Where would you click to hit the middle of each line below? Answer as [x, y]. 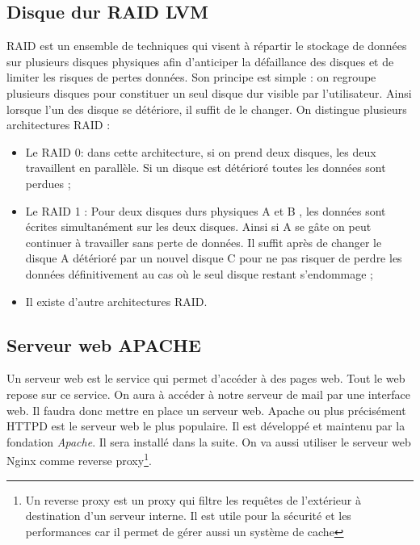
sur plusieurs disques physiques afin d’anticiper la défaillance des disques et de [200, 61]
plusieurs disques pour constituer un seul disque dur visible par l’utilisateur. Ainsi [209, 92]
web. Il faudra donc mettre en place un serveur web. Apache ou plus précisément [206, 410]
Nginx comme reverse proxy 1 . [79, 459]
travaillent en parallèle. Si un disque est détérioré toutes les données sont [206, 168]
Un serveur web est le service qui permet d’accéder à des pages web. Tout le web [206, 378]
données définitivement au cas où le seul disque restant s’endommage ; [199, 273]
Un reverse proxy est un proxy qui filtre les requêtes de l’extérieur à [193, 499]
